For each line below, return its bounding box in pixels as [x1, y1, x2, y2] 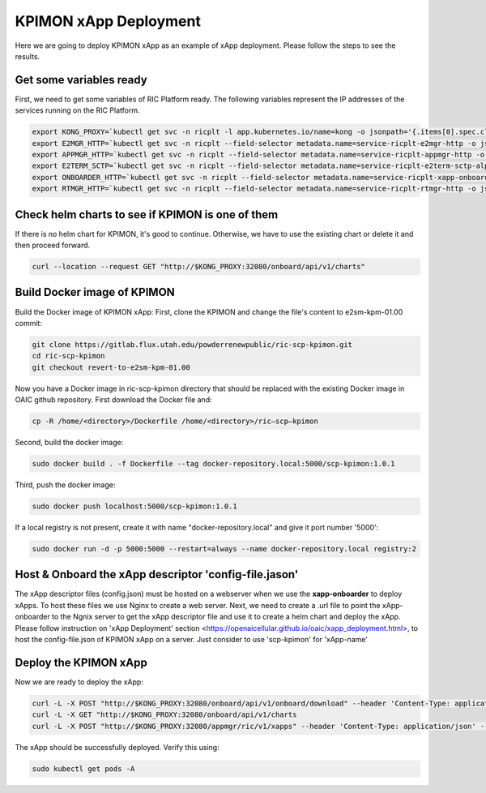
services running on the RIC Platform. [15, 105, 140, 115]
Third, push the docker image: [15, 480, 116, 490]
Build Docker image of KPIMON [15, 285, 176, 299]
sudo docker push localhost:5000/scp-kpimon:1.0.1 [32, 502, 238, 511]
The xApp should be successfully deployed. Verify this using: [15, 742, 220, 752]
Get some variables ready [15, 73, 147, 87]
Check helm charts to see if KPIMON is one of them [15, 208, 279, 221]
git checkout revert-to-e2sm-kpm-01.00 [32, 362, 190, 372]
